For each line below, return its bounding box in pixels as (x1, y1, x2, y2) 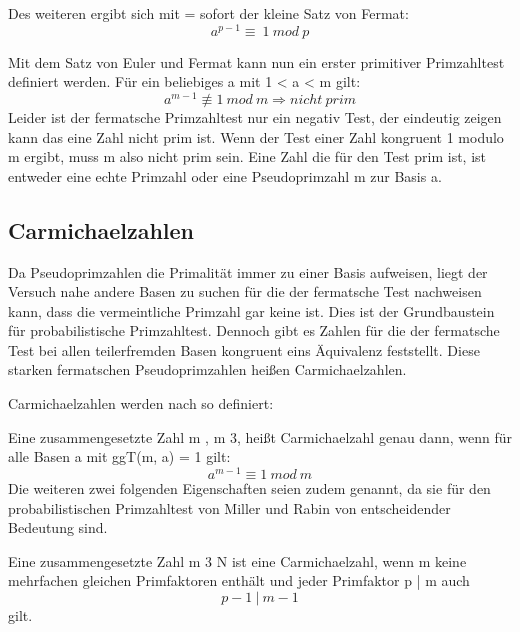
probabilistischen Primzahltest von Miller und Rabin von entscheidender (8, 497, 451, 518)
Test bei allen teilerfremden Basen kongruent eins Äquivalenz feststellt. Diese (8, 339, 480, 360)
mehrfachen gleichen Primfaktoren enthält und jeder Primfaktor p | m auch (8, 570, 470, 591)
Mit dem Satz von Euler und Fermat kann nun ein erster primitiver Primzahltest (8, 51, 505, 72)
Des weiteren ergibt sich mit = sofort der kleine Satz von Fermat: (8, 3, 409, 23)
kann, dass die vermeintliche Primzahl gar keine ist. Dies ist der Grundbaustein (8, 300, 495, 321)
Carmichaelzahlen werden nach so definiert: (8, 393, 274, 414)
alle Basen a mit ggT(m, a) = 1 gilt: (8, 446, 231, 467)
